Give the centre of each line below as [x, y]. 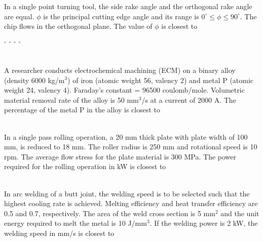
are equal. [19, 16]
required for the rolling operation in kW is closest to [85, 166]
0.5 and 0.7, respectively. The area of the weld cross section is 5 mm [110, 213]
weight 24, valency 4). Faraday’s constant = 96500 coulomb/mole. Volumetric [124, 90]
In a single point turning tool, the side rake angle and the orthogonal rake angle [128, 6]
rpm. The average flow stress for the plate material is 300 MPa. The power [120, 156]
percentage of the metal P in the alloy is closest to [82, 110]
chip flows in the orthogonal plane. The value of [78, 26]
